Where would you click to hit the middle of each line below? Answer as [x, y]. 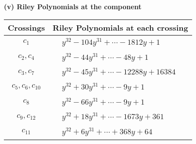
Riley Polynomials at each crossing [120, 27]
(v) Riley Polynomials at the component [73, 6]
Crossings [26, 27]
